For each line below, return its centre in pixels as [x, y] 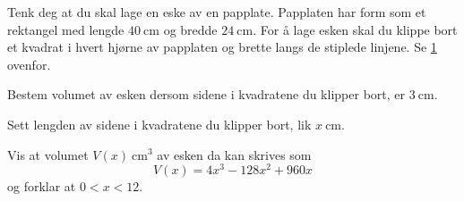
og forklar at [42, 186]
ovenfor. [29, 64]
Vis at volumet [48, 154]
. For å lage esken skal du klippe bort [355, 29]
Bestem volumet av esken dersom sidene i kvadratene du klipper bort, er [206, 94]
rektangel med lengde [66, 29]
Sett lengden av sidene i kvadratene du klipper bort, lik [159, 124]
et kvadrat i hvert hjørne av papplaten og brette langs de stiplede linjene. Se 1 [222, 47]
